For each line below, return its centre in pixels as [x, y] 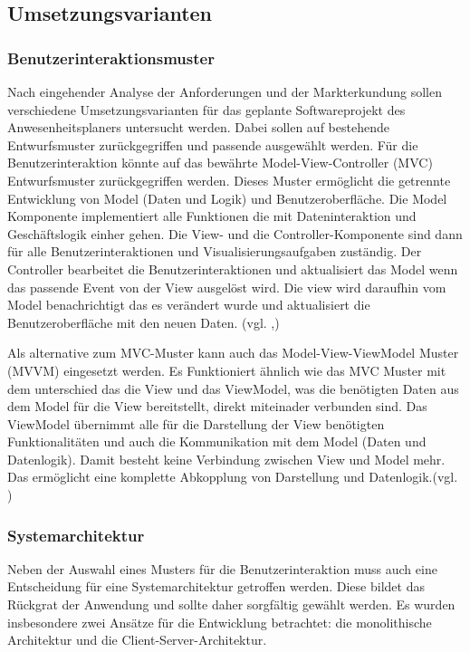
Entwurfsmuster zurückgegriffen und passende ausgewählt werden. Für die [213, 144]
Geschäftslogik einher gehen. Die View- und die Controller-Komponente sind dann [235, 233]
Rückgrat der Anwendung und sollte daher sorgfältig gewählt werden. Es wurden [231, 604]
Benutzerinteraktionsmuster [111, 58]
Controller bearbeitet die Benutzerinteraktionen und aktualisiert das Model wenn [233, 268]
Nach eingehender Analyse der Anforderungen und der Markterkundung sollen [225, 91]
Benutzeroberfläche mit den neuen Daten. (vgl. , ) [144, 322]
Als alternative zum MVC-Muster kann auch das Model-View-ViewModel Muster [233, 353]
